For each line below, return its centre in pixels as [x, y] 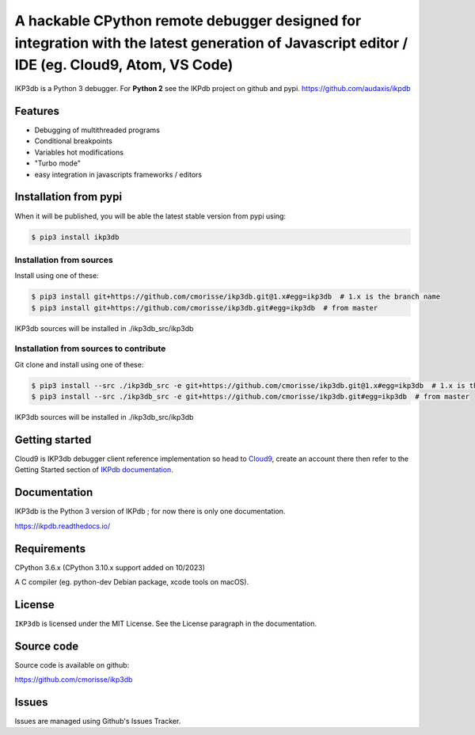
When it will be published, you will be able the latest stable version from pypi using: [150, 216]
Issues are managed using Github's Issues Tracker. [98, 722]
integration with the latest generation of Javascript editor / [211, 43]
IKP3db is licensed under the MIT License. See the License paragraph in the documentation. [165, 623]
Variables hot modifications [79, 152]
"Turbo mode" [57, 163]
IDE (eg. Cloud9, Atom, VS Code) [124, 65]
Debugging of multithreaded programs [97, 130]
